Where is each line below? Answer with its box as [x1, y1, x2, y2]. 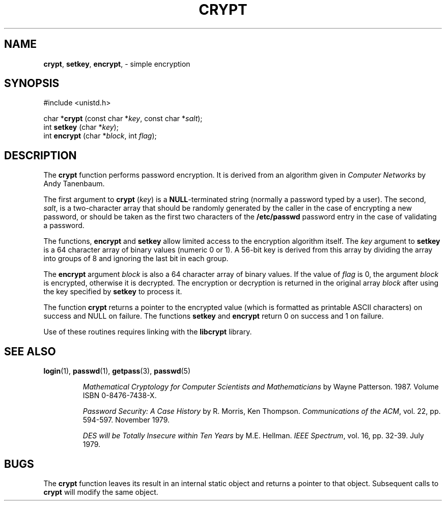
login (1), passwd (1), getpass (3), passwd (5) [43, 367, 191, 376]
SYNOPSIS [4, 77, 60, 90]
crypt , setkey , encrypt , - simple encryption [43, 59, 190, 68]
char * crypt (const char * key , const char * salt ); [43, 114, 203, 123]
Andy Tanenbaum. [43, 179, 105, 188]
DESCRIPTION [4, 149, 77, 162]
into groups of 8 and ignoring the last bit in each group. [43, 254, 229, 263]
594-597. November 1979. [82, 415, 170, 425]
